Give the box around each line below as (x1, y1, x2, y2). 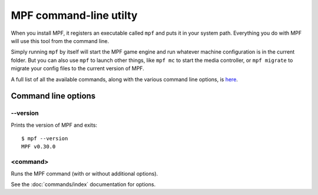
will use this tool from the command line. (11, 37, 110, 44)
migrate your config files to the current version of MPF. (11, 65, 144, 72)
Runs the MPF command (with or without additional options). (11, 170, 158, 177)
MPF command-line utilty (11, 9, 138, 22)
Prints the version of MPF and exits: (11, 121, 97, 128)
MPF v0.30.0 (21, 143, 56, 150)
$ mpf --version (21, 135, 68, 142)
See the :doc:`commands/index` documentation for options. (11, 180, 156, 188)
